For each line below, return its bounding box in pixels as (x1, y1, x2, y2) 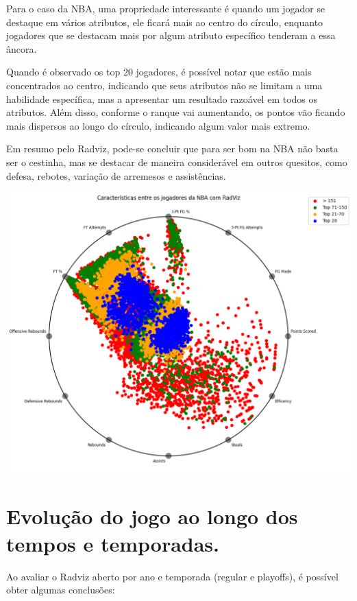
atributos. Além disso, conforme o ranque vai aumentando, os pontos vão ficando (6, 105, 345, 119)
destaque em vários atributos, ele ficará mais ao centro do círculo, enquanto (6, 14, 323, 29)
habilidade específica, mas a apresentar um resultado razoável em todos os (6, 91, 318, 106)
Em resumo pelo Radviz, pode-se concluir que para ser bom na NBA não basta (6, 141, 338, 156)
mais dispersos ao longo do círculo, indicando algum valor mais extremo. (6, 118, 310, 132)
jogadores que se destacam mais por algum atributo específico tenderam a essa (6, 28, 336, 43)
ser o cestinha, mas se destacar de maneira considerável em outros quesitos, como (6, 154, 347, 169)
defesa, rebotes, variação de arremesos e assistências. (6, 168, 226, 182)
